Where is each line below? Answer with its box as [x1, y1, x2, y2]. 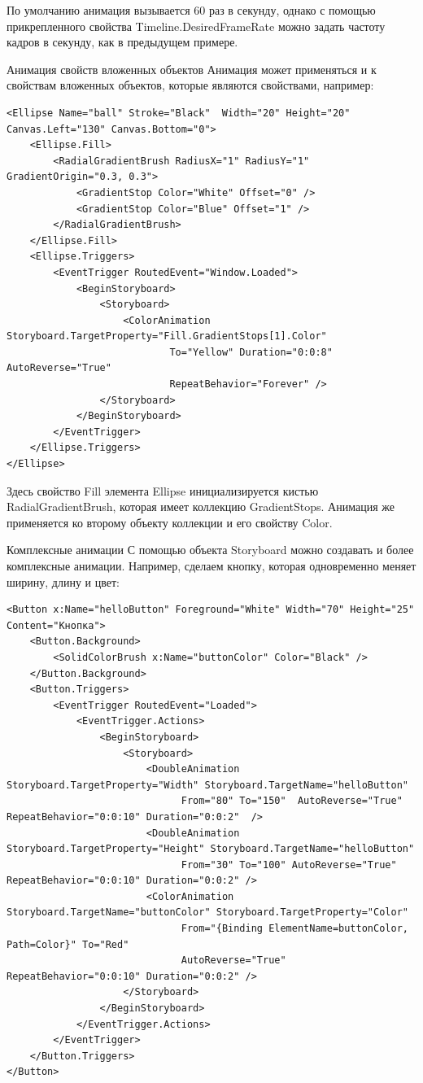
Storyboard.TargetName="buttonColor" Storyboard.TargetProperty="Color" [7, 906, 408, 919]
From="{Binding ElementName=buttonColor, [181, 923, 408, 935]
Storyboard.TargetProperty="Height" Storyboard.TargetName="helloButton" [7, 843, 415, 855]
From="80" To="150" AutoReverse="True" [181, 795, 403, 807]
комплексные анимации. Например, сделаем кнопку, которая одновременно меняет [7, 557, 416, 574]
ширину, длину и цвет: [7, 573, 120, 590]
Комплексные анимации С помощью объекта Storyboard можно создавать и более [7, 541, 414, 558]
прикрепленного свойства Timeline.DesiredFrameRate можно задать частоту [7, 17, 386, 34]
